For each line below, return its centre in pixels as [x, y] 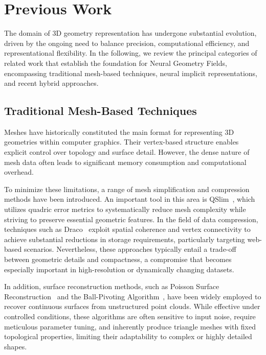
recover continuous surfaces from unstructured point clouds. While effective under [132, 306]
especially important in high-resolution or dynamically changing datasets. [119, 269]
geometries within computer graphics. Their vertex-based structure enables [121, 142]
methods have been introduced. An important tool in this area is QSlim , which [130, 199]
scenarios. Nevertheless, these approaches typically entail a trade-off [130, 249]
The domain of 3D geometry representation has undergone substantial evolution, [130, 33]
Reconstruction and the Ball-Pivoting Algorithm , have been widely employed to [133, 296]
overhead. [19, 172]
